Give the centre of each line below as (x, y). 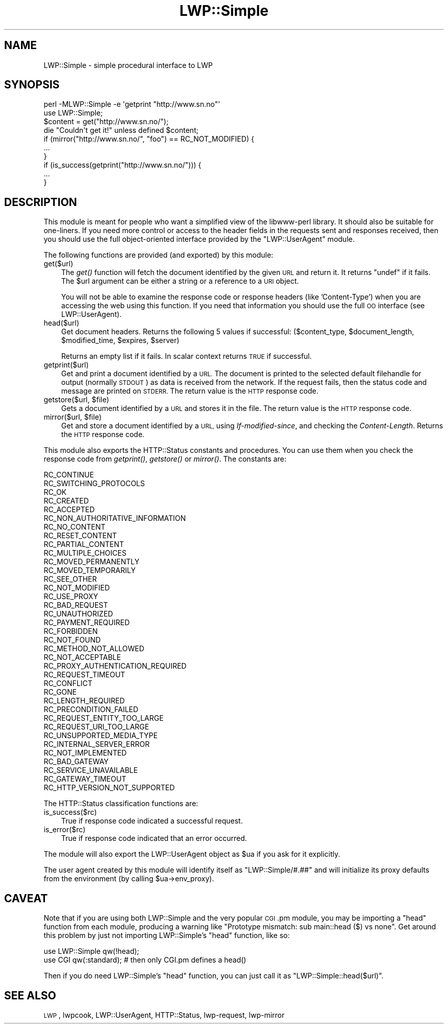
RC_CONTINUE (69, 475)
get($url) (59, 264)
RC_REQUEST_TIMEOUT (84, 675)
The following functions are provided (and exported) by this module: (159, 255)
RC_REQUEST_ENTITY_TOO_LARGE (104, 718)
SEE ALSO (30, 995)
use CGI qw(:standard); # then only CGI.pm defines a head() (145, 960)
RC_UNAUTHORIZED (78, 614)
